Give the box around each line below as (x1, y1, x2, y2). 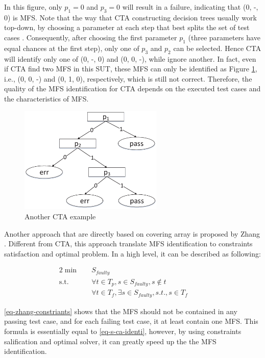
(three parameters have (188, 32, 260, 42)
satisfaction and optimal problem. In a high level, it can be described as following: (4, 248, 261, 259)
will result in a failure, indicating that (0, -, (122, 2, 258, 12)
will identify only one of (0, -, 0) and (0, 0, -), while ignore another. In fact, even (4, 53, 256, 64)
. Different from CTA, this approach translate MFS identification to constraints (4, 238, 253, 249)
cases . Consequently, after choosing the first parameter (4, 32, 177, 42)
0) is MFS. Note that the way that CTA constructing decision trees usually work (4, 12, 257, 22)
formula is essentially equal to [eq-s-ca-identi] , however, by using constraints (4, 326, 242, 337)
